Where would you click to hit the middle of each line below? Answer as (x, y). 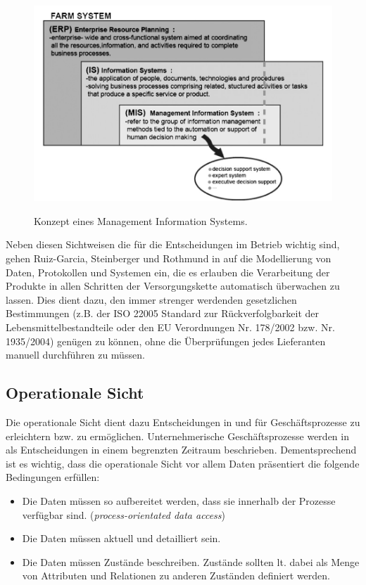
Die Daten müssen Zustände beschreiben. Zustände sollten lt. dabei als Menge (191, 561)
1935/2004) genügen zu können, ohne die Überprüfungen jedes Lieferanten (166, 341)
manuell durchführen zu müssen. (75, 355)
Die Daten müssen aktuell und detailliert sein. (121, 538)
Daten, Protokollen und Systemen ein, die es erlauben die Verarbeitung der (168, 272)
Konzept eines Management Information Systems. (141, 220)
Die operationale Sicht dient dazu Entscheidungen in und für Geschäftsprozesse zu (183, 422)
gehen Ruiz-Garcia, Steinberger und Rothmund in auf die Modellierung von (169, 258)
